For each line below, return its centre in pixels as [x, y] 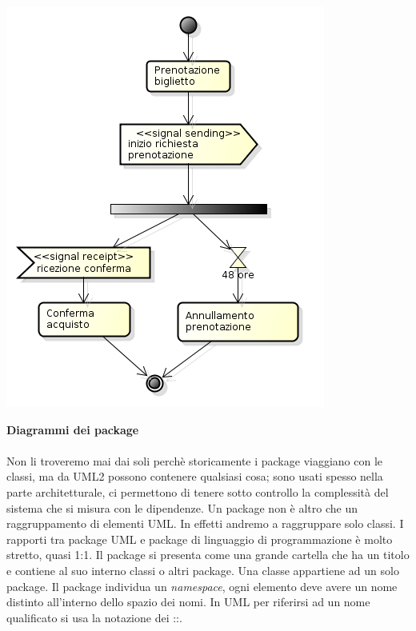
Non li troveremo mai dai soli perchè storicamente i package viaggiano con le [195, 460]
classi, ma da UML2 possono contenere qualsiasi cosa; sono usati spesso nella [195, 476]
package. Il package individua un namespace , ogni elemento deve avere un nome [202, 586]
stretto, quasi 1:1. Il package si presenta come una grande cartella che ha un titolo [208, 555]
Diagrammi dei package [73, 429]
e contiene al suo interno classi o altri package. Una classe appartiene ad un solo [203, 570]
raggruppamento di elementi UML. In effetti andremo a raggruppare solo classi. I [205, 523]
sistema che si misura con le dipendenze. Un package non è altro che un [182, 507]
